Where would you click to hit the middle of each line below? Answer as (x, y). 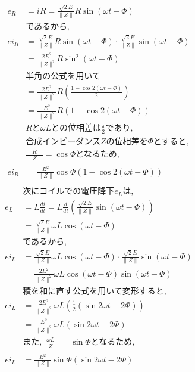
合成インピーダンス (63, 142)
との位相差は (76, 128)
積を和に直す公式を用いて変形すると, (95, 291)
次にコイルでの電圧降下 (69, 192)
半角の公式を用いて (63, 77)
